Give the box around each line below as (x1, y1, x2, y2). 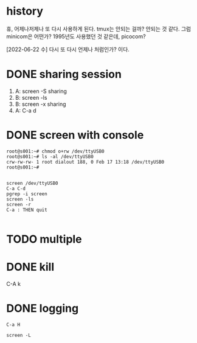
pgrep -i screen (6, 190, 47, 197)
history (6, 4, 44, 18)
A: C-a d (15, 106, 36, 114)
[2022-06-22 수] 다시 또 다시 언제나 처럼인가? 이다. (6, 46, 130, 53)
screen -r (6, 201, 32, 207)
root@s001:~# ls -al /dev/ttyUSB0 (6, 153, 94, 159)
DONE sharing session (6, 68, 122, 81)
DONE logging (6, 302, 79, 316)
